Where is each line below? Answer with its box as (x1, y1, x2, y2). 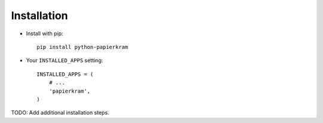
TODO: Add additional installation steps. (11, 109, 109, 116)
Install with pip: (26, 30, 63, 37)
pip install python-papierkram (36, 44, 129, 50)
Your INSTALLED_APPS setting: (26, 57, 103, 64)
